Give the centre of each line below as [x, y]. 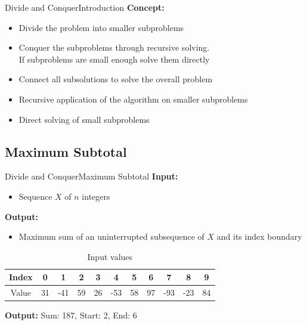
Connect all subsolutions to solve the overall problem [116, 79]
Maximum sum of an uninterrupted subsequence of [111, 236]
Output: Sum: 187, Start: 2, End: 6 [71, 315]
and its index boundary [259, 236]
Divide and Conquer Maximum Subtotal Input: [92, 176]
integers [96, 196]
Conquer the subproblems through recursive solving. [114, 47]
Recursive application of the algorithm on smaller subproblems [133, 99]
